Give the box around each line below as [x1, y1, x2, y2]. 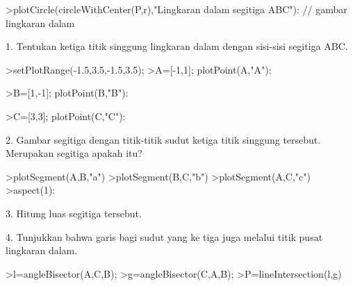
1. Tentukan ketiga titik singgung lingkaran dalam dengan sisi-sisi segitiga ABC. [6, 39, 348, 53]
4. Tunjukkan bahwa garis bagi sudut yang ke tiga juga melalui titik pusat [6, 229, 323, 244]
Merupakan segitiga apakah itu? [6, 146, 142, 160]
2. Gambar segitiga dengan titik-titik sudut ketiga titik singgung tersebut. [6, 132, 321, 146]
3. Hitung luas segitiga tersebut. [6, 205, 142, 220]
